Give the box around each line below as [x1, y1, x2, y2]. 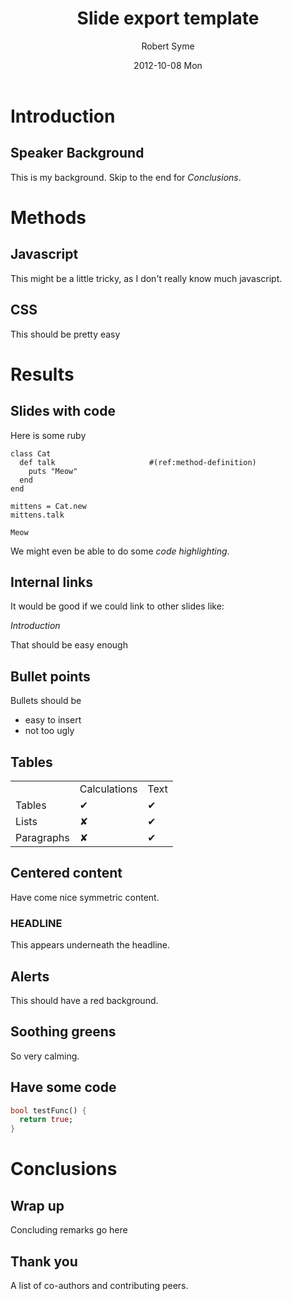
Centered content [10, 865, 123, 882]
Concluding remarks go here [10, 1224, 128, 1236]
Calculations [79, 782, 138, 796]
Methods [10, 206, 87, 229]
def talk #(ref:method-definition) [19, 457, 257, 467]
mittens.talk [10, 510, 65, 520]
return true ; [19, 1115, 74, 1125]
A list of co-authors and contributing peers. [10, 1279, 189, 1291]
